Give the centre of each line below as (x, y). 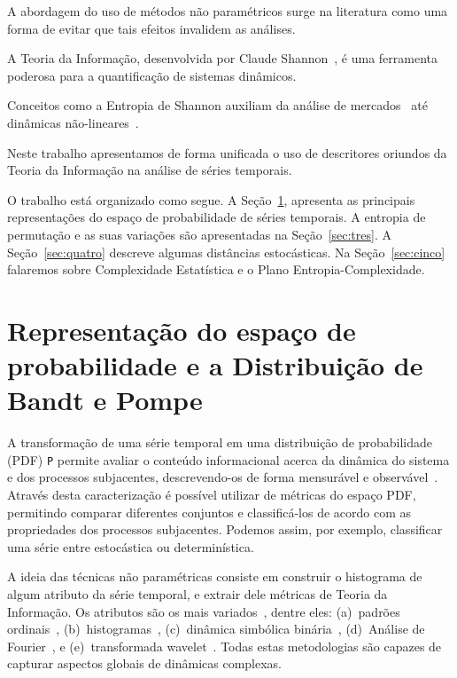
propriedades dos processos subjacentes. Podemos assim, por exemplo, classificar (225, 529)
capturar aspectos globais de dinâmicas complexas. (145, 663)
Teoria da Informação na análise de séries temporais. (150, 170)
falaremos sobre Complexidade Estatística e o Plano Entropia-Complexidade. (216, 269)
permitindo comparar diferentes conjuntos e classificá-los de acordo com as (209, 512)
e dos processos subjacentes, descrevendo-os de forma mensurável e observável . (223, 477)
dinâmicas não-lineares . (73, 122)
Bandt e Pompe (105, 400)
